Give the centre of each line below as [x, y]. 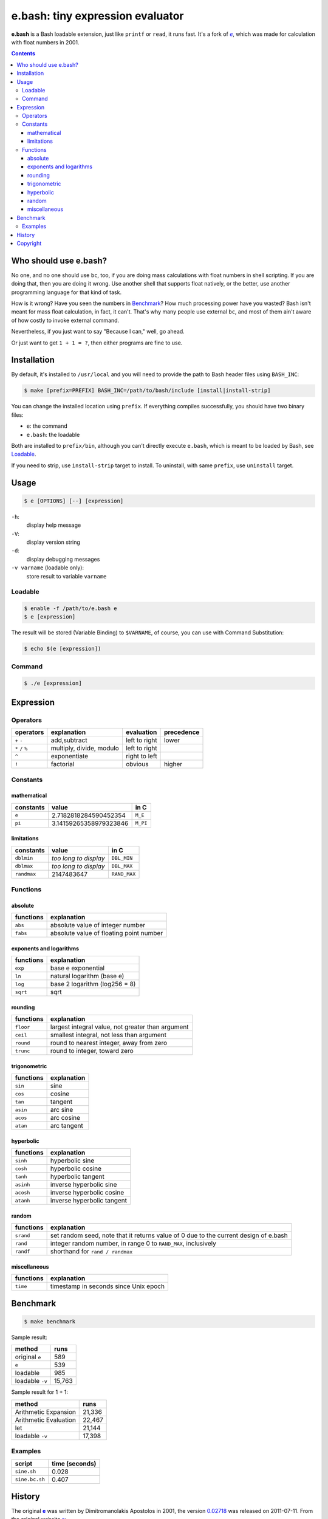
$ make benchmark [50, 1322]
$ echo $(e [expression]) [63, 649]
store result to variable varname [67, 576]
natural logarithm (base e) [87, 976]
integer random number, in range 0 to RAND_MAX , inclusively [133, 1244]
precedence [182, 732]
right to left [141, 756]
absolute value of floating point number [107, 933]
